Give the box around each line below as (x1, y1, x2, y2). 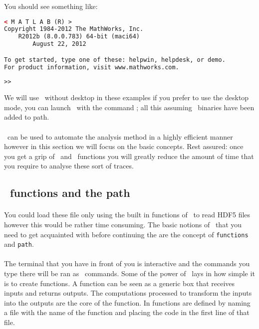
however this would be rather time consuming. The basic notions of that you (4, 219, 242, 229)
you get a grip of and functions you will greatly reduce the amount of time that (4, 151, 254, 161)
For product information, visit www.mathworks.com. (4, 63, 179, 71)
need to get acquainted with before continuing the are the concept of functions (4, 229, 249, 239)
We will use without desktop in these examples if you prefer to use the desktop (4, 92, 249, 103)
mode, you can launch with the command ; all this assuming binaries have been (4, 102, 255, 112)
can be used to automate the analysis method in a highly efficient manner (7, 131, 233, 142)
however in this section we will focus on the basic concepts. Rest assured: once (4, 141, 244, 152)
